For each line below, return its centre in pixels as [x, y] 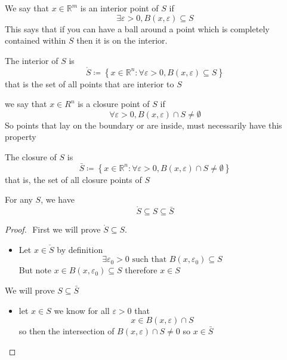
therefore [141, 270]
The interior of [32, 60]
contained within [36, 40]
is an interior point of [119, 8]
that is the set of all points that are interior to [90, 83]
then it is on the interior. [122, 40]
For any [19, 199]
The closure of [31, 156]
